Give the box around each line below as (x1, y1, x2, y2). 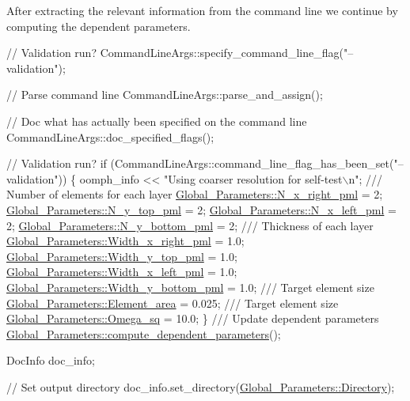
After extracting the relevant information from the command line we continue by (6, 2, 398, 18)
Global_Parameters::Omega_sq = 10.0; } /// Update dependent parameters (6, 310, 379, 327)
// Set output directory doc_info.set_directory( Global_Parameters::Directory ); (6, 378, 395, 395)
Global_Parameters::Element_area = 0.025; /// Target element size (6, 294, 339, 311)
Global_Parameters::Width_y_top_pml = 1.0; (6, 248, 237, 264)
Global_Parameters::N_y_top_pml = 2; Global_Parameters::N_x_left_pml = (6, 201, 397, 218)
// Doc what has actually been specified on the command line (6, 112, 307, 129)
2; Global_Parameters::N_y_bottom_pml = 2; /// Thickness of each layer (6, 217, 374, 233)
